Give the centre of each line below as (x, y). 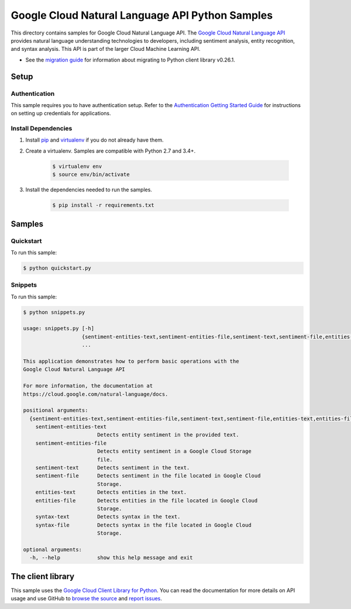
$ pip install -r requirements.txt (103, 205)
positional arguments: (56, 410)
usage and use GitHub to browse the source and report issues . (86, 598)
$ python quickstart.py (57, 268)
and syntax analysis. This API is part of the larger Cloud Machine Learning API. (106, 49)
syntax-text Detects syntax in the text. (108, 517)
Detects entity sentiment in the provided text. (168, 435)
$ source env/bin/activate (91, 175)
